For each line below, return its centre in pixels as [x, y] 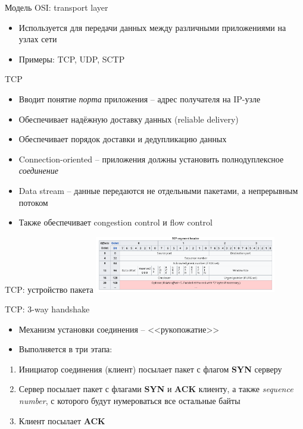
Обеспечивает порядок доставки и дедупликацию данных [123, 139]
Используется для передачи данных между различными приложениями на [152, 27]
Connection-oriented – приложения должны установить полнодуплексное [151, 159]
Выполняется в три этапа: [65, 349]
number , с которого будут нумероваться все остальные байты [129, 400]
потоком [33, 202]
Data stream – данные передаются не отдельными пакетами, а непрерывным [158, 190]
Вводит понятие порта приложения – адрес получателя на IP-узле [140, 98]
